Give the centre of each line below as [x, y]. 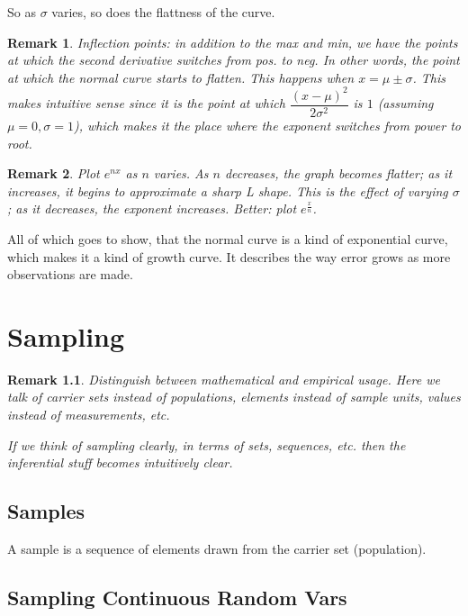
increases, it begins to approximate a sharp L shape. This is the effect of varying [228, 190]
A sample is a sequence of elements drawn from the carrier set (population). [217, 548]
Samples [46, 511]
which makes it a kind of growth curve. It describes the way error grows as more [229, 256]
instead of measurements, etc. [89, 414]
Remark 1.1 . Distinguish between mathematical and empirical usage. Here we [224, 379]
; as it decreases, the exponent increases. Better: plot [152, 208]
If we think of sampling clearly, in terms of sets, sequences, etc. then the [207, 444]
